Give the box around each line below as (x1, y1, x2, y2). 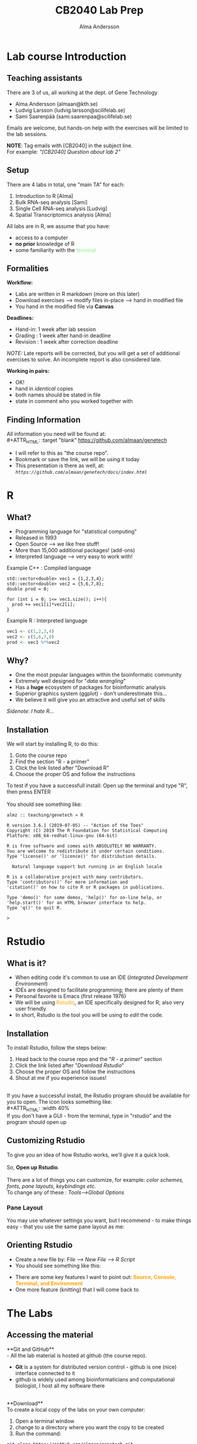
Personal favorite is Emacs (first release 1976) (15, 993, 126, 1000)
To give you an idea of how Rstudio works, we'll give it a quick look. (6, 1151, 171, 1158)
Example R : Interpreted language (6, 617, 88, 624)
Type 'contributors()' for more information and (6, 879, 128, 885)
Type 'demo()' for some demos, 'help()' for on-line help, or (6, 895, 162, 901)
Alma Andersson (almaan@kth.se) (15, 100, 98, 107)
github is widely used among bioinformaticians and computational (15, 1376, 175, 1383)
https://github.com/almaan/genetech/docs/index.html (15, 469, 148, 475)
